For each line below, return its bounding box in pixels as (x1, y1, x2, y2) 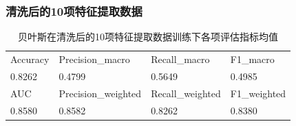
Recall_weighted (151, 86, 221, 100)
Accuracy (10, 52, 50, 66)
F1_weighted (230, 86, 286, 100)
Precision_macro (59, 52, 130, 66)
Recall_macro (151, 52, 210, 66)
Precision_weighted (59, 86, 142, 100)
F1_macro (230, 52, 275, 66)
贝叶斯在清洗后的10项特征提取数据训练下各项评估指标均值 (18, 29, 279, 44)
